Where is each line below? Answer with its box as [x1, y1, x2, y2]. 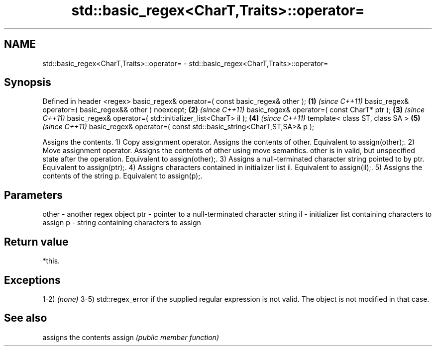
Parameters [4, 188, 63, 201]
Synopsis [4, 76, 51, 89]
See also [4, 312, 47, 325]
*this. [42, 257, 60, 265]
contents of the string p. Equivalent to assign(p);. [42, 172, 203, 180]
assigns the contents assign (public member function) [42, 333, 219, 342]
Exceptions [4, 273, 61, 286]
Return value [4, 235, 69, 248]
